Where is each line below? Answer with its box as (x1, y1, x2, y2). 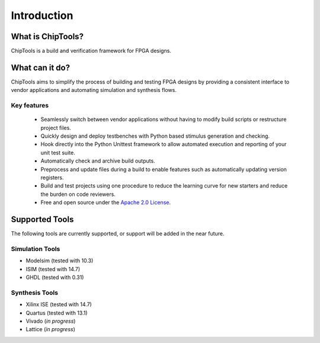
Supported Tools (11, 214, 74, 225)
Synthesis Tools (11, 288, 59, 297)
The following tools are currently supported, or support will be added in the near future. (11, 230, 225, 237)
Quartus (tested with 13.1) (25, 309, 88, 316)
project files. (40, 124, 71, 131)
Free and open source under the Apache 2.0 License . (40, 199, 171, 206)
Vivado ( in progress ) (25, 317, 76, 325)
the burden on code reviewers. (40, 190, 116, 198)
